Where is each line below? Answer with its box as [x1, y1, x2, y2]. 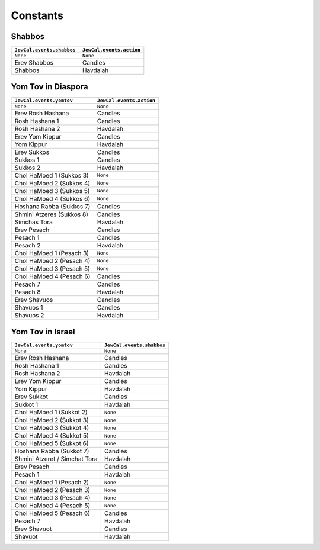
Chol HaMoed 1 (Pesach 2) [14, 478, 89, 487]
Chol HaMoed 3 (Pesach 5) [14, 264, 90, 272]
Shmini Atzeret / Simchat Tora [14, 455, 98, 463]
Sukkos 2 [14, 163, 41, 172]
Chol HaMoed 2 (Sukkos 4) [14, 179, 91, 187]
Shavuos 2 [14, 311, 44, 319]
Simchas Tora [14, 218, 53, 226]
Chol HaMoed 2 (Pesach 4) [14, 256, 91, 265]
